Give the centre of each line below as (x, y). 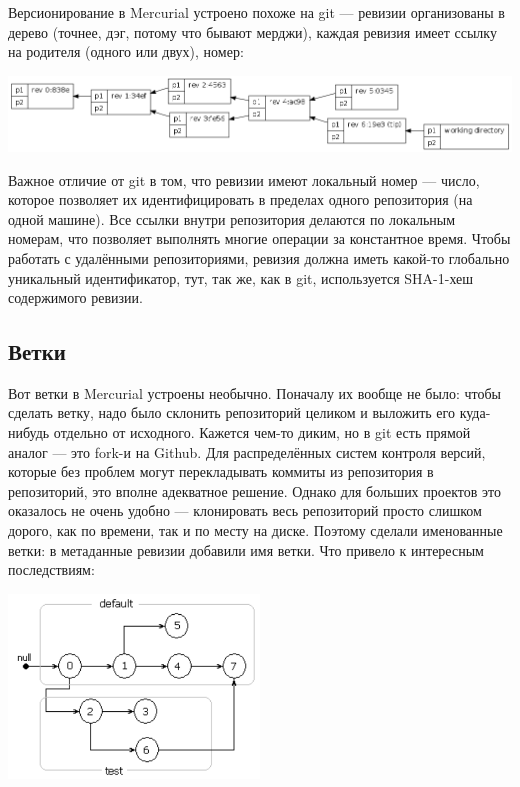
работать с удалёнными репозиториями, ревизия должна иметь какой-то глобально (259, 257)
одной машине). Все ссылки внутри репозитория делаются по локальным (232, 218)
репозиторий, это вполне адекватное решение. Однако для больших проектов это (254, 490)
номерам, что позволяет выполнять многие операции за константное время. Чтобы (259, 238)
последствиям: (51, 569)
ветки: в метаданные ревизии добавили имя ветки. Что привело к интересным (246, 549)
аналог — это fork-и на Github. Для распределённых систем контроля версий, (247, 451)
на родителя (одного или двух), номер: (126, 51)
